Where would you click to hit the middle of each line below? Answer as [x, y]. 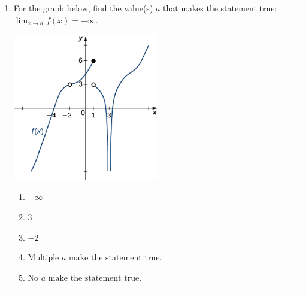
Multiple [43, 258]
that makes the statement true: [220, 8]
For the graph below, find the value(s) [83, 8]
